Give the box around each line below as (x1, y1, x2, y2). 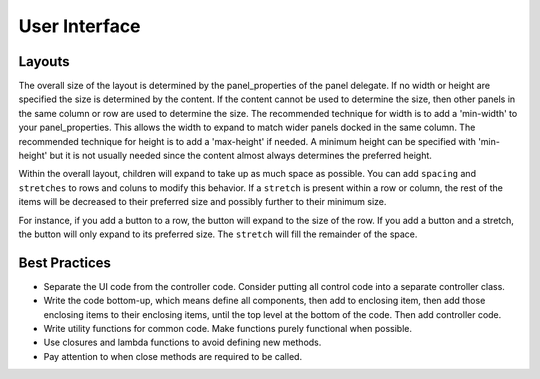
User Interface (18, 15, 141, 37)
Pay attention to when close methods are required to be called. (43, 350, 303, 362)
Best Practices (18, 254, 112, 271)
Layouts (18, 53, 70, 70)
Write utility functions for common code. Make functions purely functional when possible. (43, 323, 412, 335)
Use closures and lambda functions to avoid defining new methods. (43, 336, 322, 349)
